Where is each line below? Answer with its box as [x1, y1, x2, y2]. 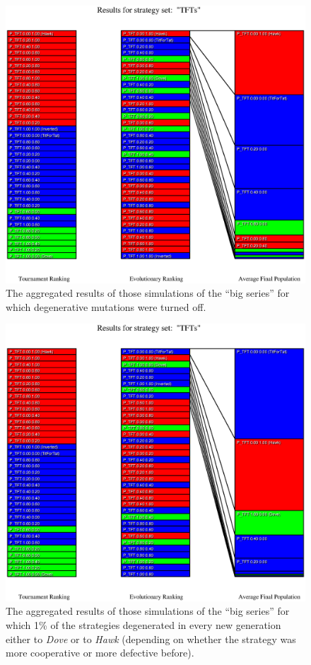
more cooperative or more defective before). [6, 645, 194, 660]
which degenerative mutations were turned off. [6, 299, 206, 314]
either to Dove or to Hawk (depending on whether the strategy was [6, 631, 296, 646]
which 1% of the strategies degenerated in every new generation [6, 618, 281, 632]
